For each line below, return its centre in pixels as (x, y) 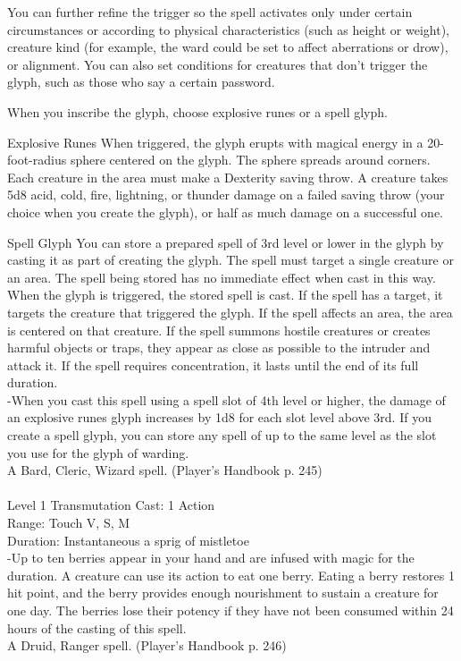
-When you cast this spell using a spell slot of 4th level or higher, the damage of (226, 399)
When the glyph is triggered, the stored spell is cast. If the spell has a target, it (225, 295)
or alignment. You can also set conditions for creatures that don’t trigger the (218, 64)
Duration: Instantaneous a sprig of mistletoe (128, 540)
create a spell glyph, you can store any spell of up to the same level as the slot (222, 435)
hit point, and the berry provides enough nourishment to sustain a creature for (223, 593)
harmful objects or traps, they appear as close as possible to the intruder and (219, 347)
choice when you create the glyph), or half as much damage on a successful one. (225, 212)
